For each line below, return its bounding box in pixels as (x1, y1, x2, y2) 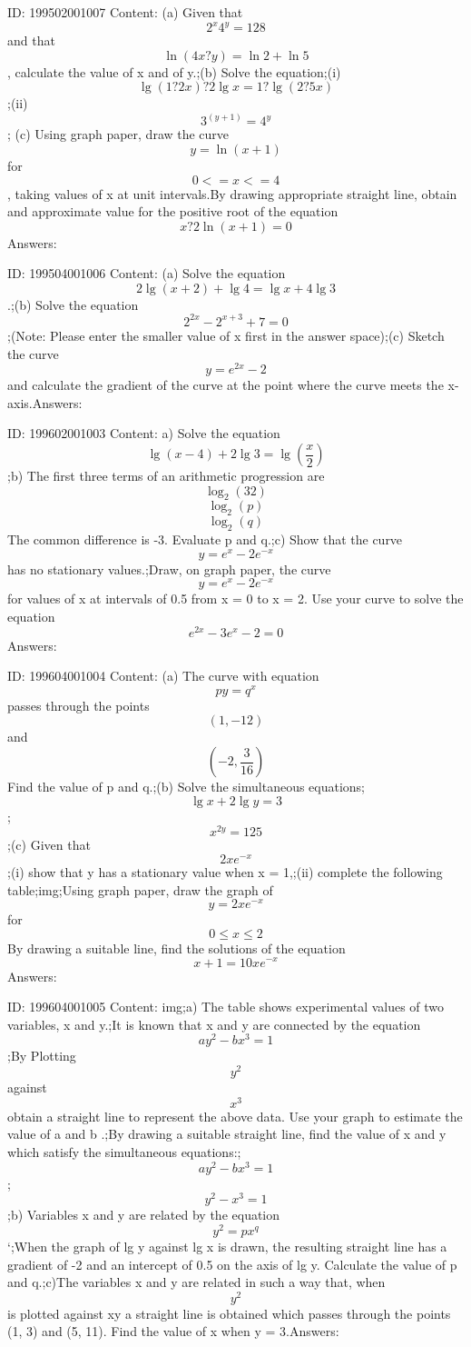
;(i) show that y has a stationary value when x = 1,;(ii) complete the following (7, 863, 443, 881)
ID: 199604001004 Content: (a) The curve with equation (7, 666, 319, 685)
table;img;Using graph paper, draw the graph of (7, 880, 273, 899)
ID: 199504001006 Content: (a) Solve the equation (7, 264, 286, 283)
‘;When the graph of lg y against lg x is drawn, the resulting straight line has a (7, 1236, 447, 1255)
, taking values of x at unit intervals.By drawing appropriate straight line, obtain (7, 184, 457, 203)
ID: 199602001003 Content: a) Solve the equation (7, 424, 280, 443)
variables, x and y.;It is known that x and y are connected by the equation (7, 1014, 421, 1033)
